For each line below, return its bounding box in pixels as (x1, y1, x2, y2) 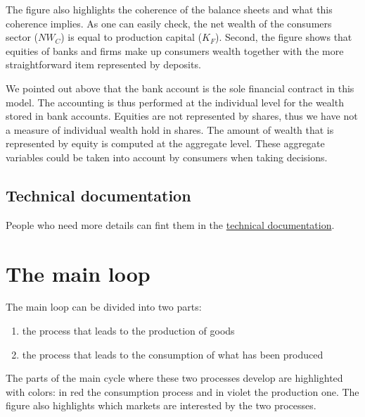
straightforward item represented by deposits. (6, 57, 201, 72)
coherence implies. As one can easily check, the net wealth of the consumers (6, 15, 332, 30)
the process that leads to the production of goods (22, 323, 235, 338)
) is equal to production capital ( (60, 30, 203, 44)
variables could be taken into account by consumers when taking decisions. (6, 149, 328, 164)
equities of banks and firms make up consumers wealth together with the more (6, 43, 344, 58)
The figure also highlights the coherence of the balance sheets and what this (6, 2, 333, 16)
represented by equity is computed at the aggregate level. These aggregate (6, 136, 325, 151)
